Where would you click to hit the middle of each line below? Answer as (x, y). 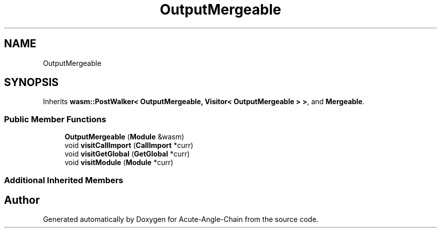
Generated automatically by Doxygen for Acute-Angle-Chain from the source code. (181, 219)
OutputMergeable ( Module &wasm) (124, 137)
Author (22, 200)
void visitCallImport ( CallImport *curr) (129, 145)
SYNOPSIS (31, 83)
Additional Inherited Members (64, 180)
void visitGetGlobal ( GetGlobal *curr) (127, 154)
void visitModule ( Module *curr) (119, 163)
